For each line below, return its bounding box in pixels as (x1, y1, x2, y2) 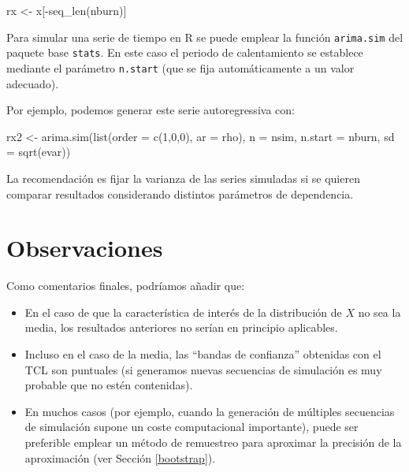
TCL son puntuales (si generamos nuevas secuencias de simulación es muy (24, 361, 382, 377)
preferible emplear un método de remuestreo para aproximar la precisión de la (24, 434, 402, 450)
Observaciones (6, 232, 163, 264)
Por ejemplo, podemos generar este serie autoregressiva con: (6, 102, 295, 118)
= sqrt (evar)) (6, 143, 71, 160)
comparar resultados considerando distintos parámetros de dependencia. (6, 185, 354, 202)
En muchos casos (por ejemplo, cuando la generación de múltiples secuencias (24, 403, 395, 419)
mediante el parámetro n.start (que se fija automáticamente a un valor (6, 59, 355, 76)
